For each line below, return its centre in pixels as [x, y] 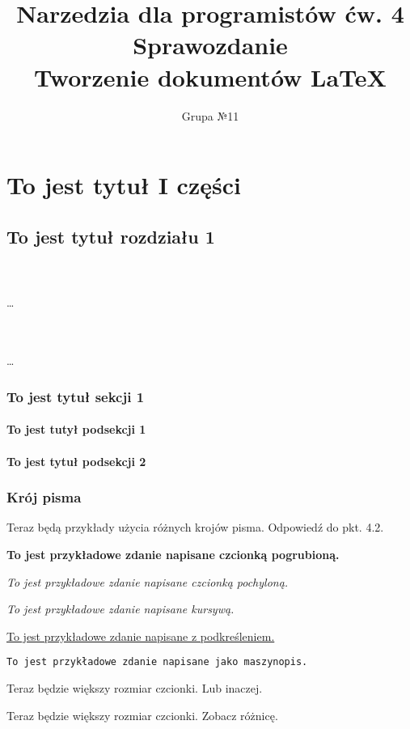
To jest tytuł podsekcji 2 [76, 461]
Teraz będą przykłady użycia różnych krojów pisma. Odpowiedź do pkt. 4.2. [195, 527]
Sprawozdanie [210, 45]
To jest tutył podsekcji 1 [76, 429]
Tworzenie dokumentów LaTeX [210, 76]
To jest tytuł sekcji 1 [76, 396]
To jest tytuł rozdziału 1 [111, 236]
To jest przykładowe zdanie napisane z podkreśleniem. [141, 636]
